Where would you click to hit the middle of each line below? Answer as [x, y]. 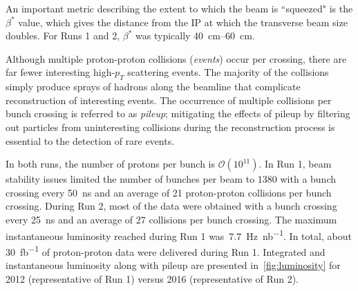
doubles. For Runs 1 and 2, [63, 36]
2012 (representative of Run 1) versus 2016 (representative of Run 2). [152, 278]
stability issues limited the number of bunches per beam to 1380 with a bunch [171, 179]
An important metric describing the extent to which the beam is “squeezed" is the [179, 8]
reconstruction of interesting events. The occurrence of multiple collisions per [169, 100]
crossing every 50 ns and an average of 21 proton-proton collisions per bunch [169, 192]
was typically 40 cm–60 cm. [195, 36]
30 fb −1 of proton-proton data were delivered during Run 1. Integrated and [166, 250]
